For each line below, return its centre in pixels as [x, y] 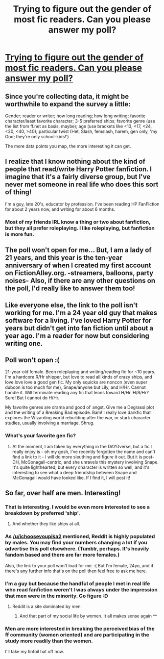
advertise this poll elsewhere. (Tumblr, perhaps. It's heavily [77, 549]
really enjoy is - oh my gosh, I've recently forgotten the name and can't [84, 452]
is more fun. [20, 234]
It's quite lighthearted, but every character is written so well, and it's [81, 467]
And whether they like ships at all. [46, 524]
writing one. [24, 343]
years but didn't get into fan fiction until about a [79, 328]
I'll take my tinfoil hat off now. [35, 652]
